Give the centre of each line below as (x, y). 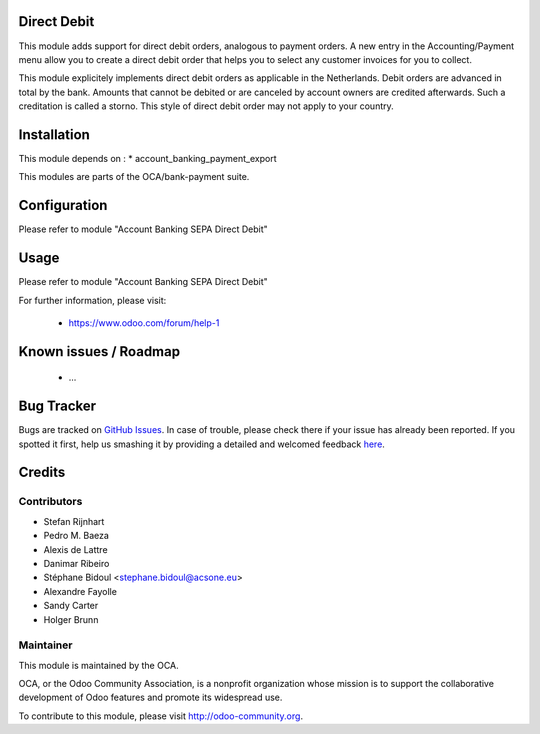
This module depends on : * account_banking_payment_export (147, 158)
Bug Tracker (57, 406)
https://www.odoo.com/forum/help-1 (144, 322)
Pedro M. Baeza (76, 536)
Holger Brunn (71, 619)
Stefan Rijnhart (74, 521)
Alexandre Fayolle (80, 591)
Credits (42, 472)
